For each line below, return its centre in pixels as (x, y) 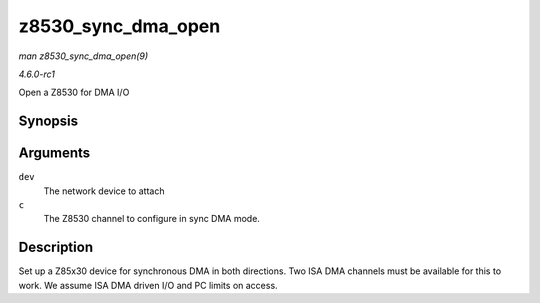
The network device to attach (104, 191)
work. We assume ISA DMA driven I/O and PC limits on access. (148, 285)
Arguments (54, 153)
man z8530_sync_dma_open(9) (83, 56)
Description (56, 247)
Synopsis (48, 121)
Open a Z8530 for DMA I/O (74, 92)
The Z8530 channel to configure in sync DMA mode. (151, 219)
